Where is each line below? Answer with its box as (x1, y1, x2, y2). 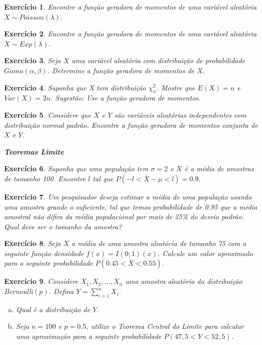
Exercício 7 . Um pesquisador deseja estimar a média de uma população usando (4, 191, 252, 202)
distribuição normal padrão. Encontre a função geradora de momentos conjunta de (4, 119, 258, 130)
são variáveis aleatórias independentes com (114, 109, 246, 120)
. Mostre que (156, 82, 195, 92)
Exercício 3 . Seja (4, 55, 61, 66)
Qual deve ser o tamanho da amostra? (4, 221, 122, 231)
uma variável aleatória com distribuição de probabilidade (71, 55, 245, 66)
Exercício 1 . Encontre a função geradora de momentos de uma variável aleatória (4, 2, 257, 12)
